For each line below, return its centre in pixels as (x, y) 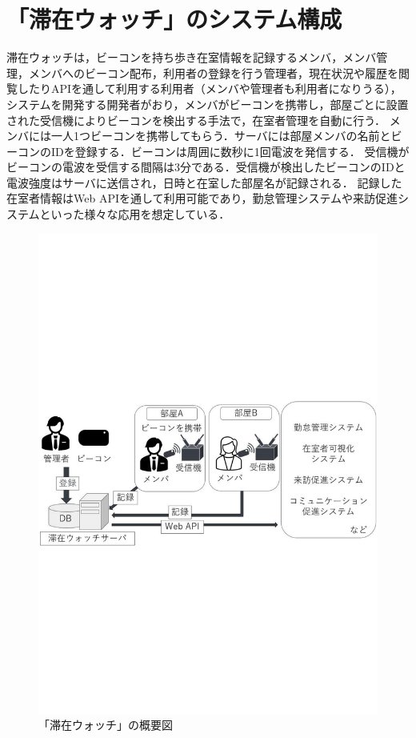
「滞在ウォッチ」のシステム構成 (174, 19)
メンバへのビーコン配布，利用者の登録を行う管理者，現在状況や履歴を (213, 72)
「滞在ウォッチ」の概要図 (106, 725)
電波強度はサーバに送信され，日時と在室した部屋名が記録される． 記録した (204, 182)
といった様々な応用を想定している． (135, 214)
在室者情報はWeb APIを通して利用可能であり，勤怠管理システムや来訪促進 (202, 198)
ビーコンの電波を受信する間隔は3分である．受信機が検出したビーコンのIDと (206, 167)
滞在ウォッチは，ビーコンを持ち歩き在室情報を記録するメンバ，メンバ (192, 57)
